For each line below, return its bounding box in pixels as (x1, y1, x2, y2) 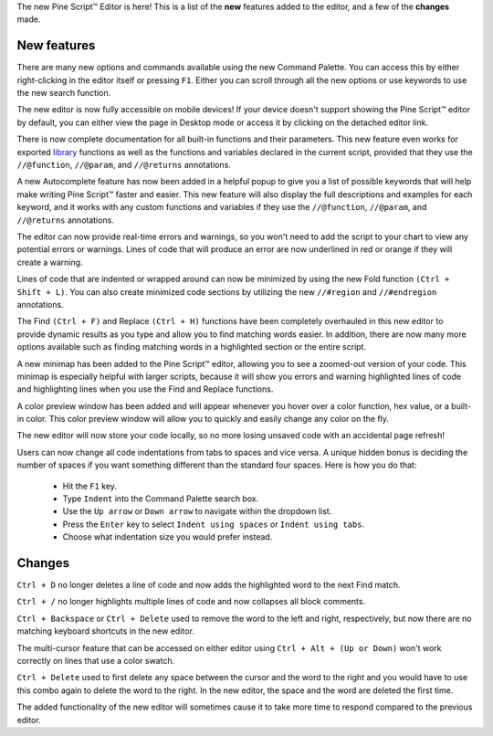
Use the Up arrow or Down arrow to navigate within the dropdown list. (62, 506, 332, 517)
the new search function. (16, 88, 111, 99)
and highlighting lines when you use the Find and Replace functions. (16, 384, 274, 394)
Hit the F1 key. (62, 480, 118, 491)
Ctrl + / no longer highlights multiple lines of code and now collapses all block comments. (16, 596, 365, 607)
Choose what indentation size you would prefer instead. (62, 531, 273, 542)
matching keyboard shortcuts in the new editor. (16, 626, 195, 636)
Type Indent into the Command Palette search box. (62, 493, 259, 504)
